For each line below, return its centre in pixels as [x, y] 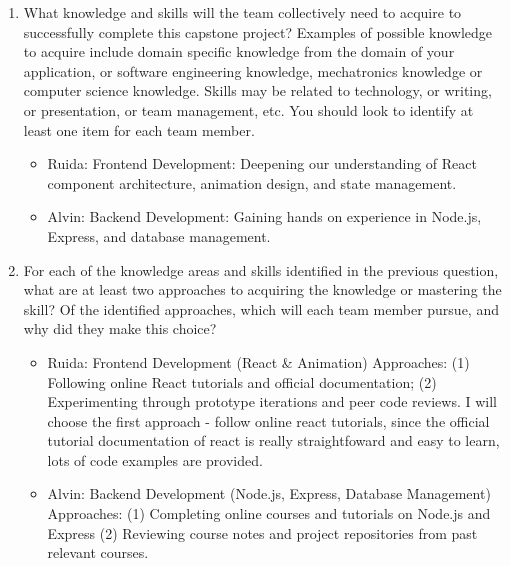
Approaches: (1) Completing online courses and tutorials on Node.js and [269, 513]
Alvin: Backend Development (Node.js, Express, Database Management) [269, 493]
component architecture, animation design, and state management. [252, 182]
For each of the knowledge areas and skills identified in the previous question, [261, 269]
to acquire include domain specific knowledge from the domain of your [239, 51]
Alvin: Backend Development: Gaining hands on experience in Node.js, [264, 216]
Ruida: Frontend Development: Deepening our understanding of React [262, 163]
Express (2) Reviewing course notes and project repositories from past [262, 532]
